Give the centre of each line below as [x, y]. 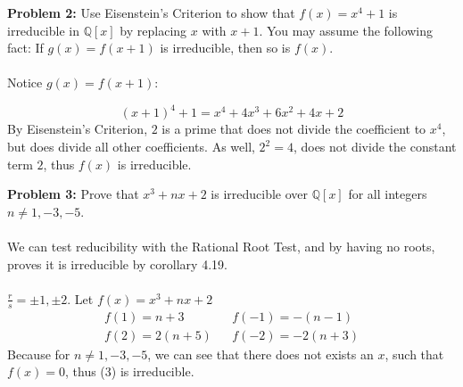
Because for [39, 354]
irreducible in [43, 30]
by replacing [153, 30]
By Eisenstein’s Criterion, [78, 129]
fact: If [25, 48]
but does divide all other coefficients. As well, [131, 147]
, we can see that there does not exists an [260, 354]
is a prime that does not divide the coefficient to [294, 129]
